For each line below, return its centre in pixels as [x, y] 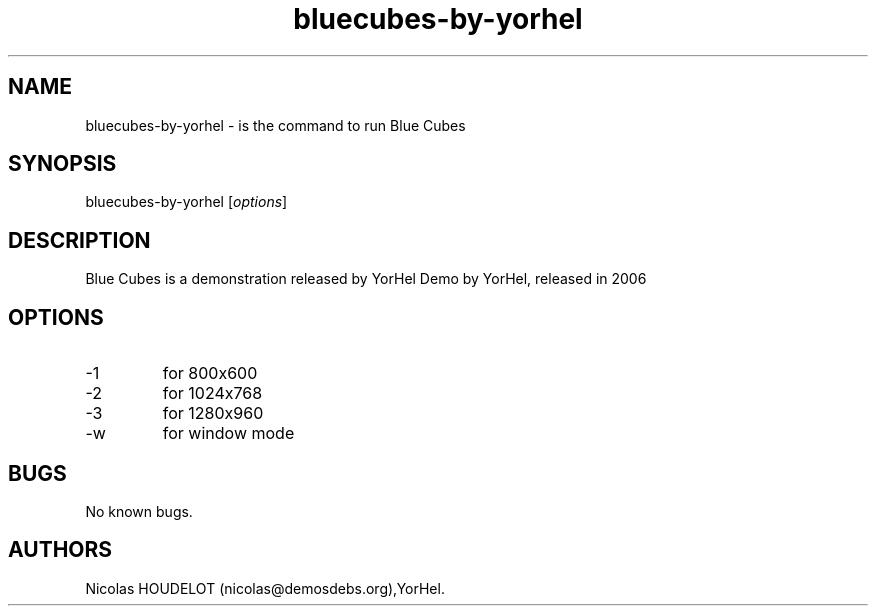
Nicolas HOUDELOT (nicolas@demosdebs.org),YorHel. [265, 588]
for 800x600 [210, 373]
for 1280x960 [213, 413]
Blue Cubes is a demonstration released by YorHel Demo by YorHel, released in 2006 [366, 279]
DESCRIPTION [79, 240]
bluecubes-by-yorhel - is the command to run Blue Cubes [275, 125]
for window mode [228, 433]
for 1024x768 [212, 393]
